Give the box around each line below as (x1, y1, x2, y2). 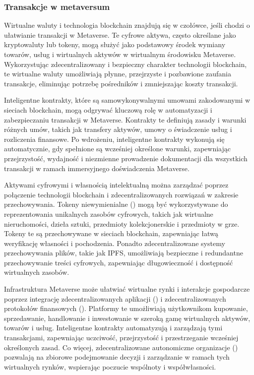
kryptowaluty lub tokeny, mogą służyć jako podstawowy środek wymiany (4, 39, 226, 50)
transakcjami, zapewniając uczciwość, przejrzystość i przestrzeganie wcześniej (4, 332, 239, 343)
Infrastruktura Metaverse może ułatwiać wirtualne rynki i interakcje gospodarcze (4, 284, 250, 294)
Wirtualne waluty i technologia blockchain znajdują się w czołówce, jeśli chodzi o (4, 20, 250, 30)
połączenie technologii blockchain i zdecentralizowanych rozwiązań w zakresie (4, 189, 239, 199)
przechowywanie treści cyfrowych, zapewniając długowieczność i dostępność (4, 257, 233, 267)
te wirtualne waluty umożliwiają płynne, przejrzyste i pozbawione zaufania (4, 68, 231, 79)
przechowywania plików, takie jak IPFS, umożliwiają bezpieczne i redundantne (4, 248, 243, 258)
